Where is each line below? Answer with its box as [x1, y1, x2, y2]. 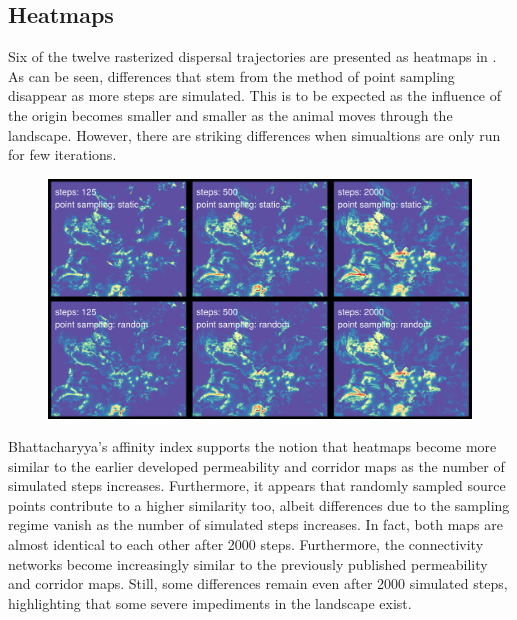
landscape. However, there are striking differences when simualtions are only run [8, 124, 501, 145]
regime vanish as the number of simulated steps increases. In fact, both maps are [8, 514, 503, 535]
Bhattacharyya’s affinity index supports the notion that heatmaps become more [8, 436, 497, 457]
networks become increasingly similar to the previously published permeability [8, 553, 488, 574]
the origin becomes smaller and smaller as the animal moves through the [8, 104, 453, 125]
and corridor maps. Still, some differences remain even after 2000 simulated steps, [8, 573, 508, 594]
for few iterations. [8, 144, 117, 165]
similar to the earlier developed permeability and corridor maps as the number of [8, 455, 505, 476]
